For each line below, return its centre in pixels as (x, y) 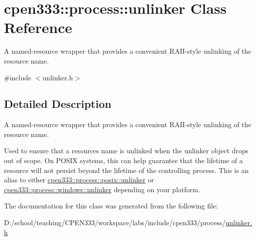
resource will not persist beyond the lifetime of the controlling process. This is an (126, 170)
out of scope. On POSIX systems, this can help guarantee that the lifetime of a (124, 160)
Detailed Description (58, 104)
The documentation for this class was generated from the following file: (111, 206)
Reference (38, 27)
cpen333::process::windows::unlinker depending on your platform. (102, 189)
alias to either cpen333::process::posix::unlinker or (79, 180)
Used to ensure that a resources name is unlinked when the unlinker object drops (126, 151)
